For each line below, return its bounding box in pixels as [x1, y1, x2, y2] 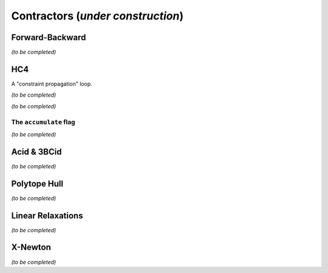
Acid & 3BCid [11, 147, 62, 157]
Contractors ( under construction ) [11, 9, 184, 22]
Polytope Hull [11, 178, 64, 188]
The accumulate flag [11, 117, 75, 126]
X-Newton [11, 242, 52, 252]
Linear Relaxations [11, 210, 83, 221]
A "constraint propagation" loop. [11, 80, 92, 88]
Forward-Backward [11, 32, 86, 43]
